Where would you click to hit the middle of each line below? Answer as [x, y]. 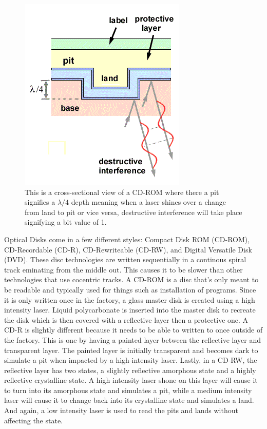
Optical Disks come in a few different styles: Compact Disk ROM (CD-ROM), [127, 239]
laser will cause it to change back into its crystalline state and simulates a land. [129, 400]
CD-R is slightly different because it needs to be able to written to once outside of [133, 330]
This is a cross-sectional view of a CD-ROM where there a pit [122, 192]
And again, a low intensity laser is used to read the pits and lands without [121, 410]
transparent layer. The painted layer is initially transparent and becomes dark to [131, 350]
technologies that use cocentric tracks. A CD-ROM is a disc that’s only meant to [131, 279]
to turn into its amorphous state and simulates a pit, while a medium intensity [128, 390]
